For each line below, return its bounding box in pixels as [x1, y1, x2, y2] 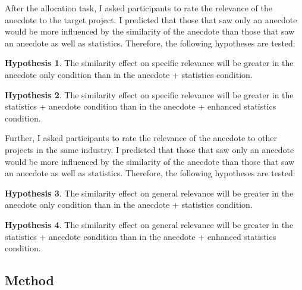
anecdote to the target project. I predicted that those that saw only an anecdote [5, 13, 297, 26]
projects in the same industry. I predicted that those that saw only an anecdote [5, 143, 294, 155]
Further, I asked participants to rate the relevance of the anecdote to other [5, 132, 277, 144]
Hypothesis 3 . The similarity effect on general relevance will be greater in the [5, 186, 294, 199]
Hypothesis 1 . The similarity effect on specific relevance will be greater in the [5, 57, 294, 69]
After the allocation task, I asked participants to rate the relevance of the [5, 2, 272, 14]
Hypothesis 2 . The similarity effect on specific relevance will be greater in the [5, 88, 294, 101]
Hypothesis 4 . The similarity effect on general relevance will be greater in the [5, 218, 294, 230]
